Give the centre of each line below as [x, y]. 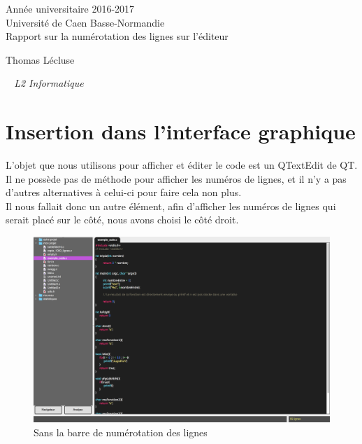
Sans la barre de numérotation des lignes [121, 432]
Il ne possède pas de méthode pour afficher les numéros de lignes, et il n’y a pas [176, 178]
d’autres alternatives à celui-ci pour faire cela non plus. [124, 192]
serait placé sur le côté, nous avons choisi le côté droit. [122, 220]
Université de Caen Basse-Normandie [85, 22]
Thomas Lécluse [40, 59]
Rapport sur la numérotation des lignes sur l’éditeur [117, 36]
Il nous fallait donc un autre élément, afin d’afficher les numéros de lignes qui [171, 206]
